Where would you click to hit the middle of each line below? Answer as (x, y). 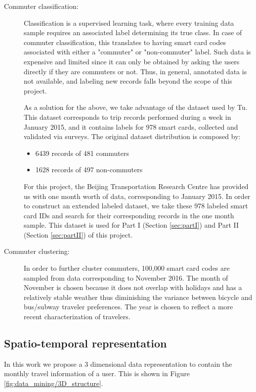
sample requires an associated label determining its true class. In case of (133, 32)
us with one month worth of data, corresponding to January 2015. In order (137, 196)
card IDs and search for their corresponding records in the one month (129, 215)
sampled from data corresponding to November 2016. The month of (126, 277)
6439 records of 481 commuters (82, 153)
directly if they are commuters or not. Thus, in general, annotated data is (135, 71)
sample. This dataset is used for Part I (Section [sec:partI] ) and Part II (131, 225)
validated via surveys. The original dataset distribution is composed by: (132, 136)
